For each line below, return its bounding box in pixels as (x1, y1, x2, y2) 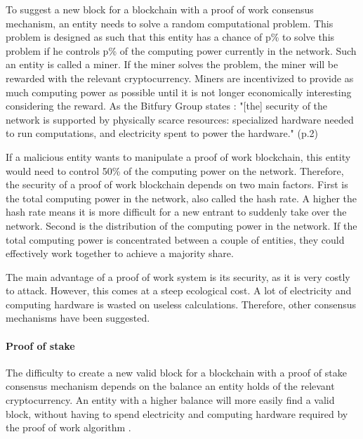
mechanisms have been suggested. (6, 310, 150, 325)
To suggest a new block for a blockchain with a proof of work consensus (6, 2, 314, 16)
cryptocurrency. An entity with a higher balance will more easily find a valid (6, 393, 335, 407)
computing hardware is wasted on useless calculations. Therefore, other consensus (6, 296, 357, 311)
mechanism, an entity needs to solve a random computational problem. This (6, 15, 334, 30)
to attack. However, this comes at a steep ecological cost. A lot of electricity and (6, 283, 352, 298)
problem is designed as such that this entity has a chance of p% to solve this (6, 30, 335, 44)
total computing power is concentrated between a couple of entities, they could (6, 232, 345, 247)
